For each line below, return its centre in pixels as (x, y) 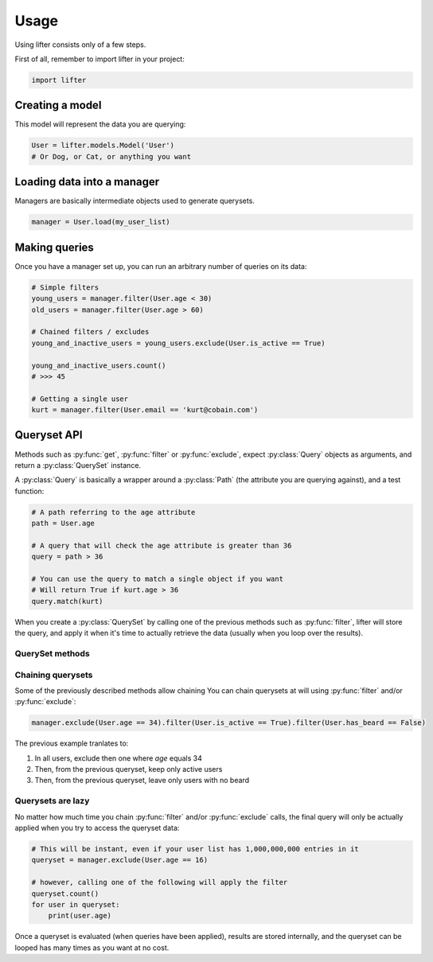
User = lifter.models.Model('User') (103, 146)
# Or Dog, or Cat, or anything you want (111, 156)
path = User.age (63, 524)
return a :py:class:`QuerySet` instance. (78, 465)
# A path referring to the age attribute (113, 512)
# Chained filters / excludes (90, 332)
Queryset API (49, 435)
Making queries (55, 247)
